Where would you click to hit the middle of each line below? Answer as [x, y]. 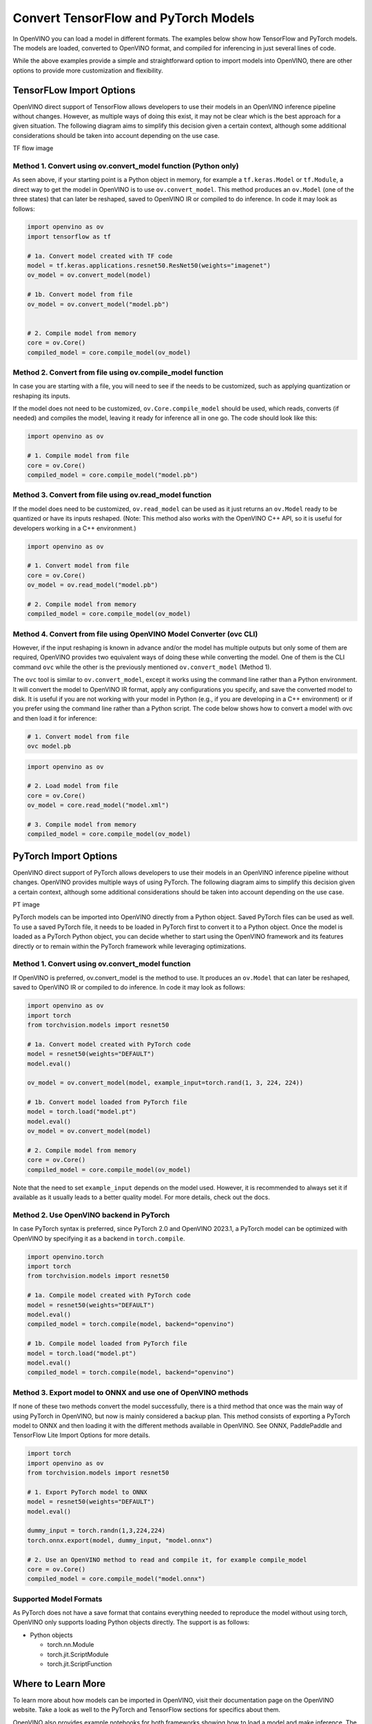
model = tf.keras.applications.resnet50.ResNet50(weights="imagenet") [149, 266]
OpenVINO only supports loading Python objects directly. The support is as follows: [131, 1622]
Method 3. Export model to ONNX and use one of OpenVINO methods [131, 1392]
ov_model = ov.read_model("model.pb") [93, 585]
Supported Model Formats [58, 1598]
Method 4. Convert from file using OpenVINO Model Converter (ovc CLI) [135, 634]
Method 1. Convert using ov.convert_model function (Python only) [126, 166]
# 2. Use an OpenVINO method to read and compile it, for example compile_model [167, 1560]
